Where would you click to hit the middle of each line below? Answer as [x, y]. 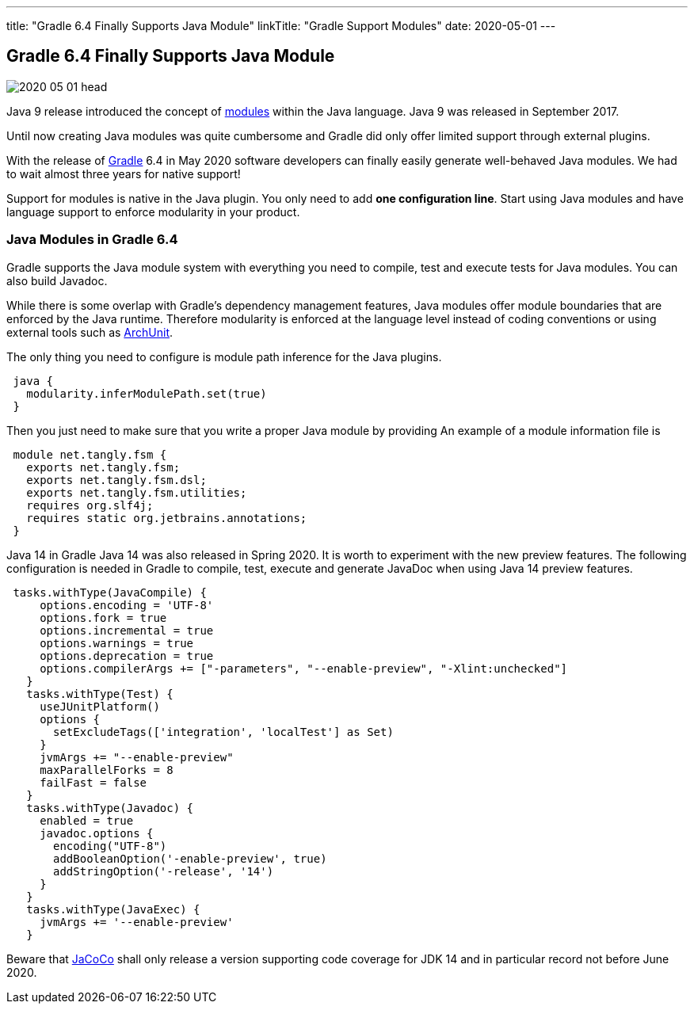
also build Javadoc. [57, 280]
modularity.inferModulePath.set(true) [147, 393]
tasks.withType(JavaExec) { [113, 909]
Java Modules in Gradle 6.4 [92, 240]
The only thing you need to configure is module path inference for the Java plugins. [224, 356]
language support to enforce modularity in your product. [153, 212]
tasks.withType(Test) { [100, 694]
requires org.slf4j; [90, 505]
